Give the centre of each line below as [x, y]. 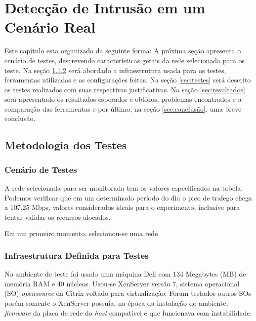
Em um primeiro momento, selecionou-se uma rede [81, 233]
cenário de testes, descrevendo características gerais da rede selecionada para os [125, 60]
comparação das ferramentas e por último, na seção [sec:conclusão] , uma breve [123, 108]
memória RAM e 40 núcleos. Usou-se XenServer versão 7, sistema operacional [122, 283]
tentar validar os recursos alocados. [58, 217]
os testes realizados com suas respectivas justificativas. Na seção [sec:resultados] [125, 89]
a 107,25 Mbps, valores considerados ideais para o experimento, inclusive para [122, 207]
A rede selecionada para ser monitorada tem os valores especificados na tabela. [124, 188]
